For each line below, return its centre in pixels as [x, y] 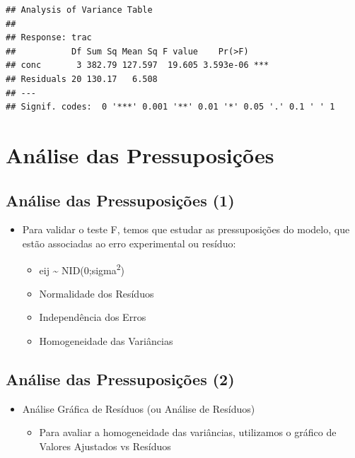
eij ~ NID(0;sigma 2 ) [82, 269]
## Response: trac [49, 38]
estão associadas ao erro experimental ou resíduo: [129, 243]
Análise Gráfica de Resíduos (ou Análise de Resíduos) [139, 408]
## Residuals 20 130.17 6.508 [82, 79]
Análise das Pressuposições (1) [120, 200]
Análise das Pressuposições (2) [120, 378]
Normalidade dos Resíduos [97, 293]
